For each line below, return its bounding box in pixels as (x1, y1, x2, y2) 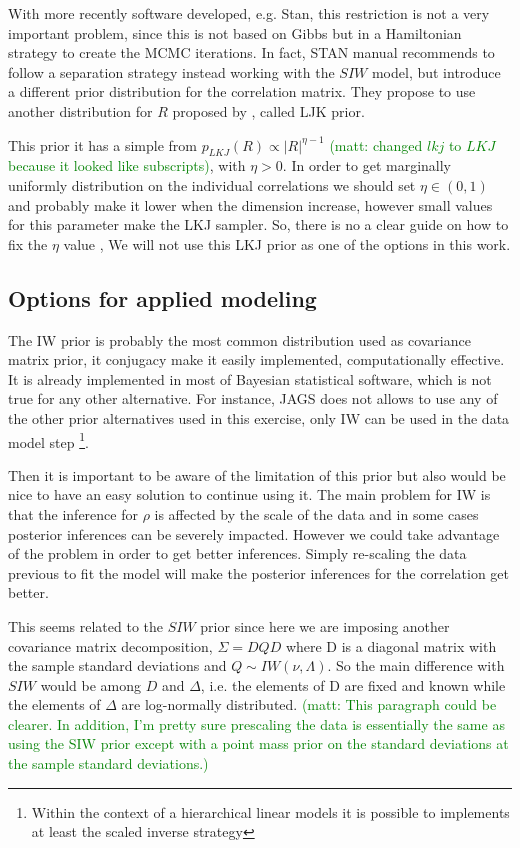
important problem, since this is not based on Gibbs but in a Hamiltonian (8, 22, 462, 43)
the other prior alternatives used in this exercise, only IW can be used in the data (8, 407, 510, 428)
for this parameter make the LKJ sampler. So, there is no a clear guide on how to (8, 214, 509, 235)
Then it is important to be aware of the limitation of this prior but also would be (8, 464, 506, 485)
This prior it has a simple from (8, 134, 197, 155)
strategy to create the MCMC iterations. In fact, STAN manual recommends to (8, 42, 495, 63)
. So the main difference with (327, 655, 505, 676)
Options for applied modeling (8, 282, 317, 313)
